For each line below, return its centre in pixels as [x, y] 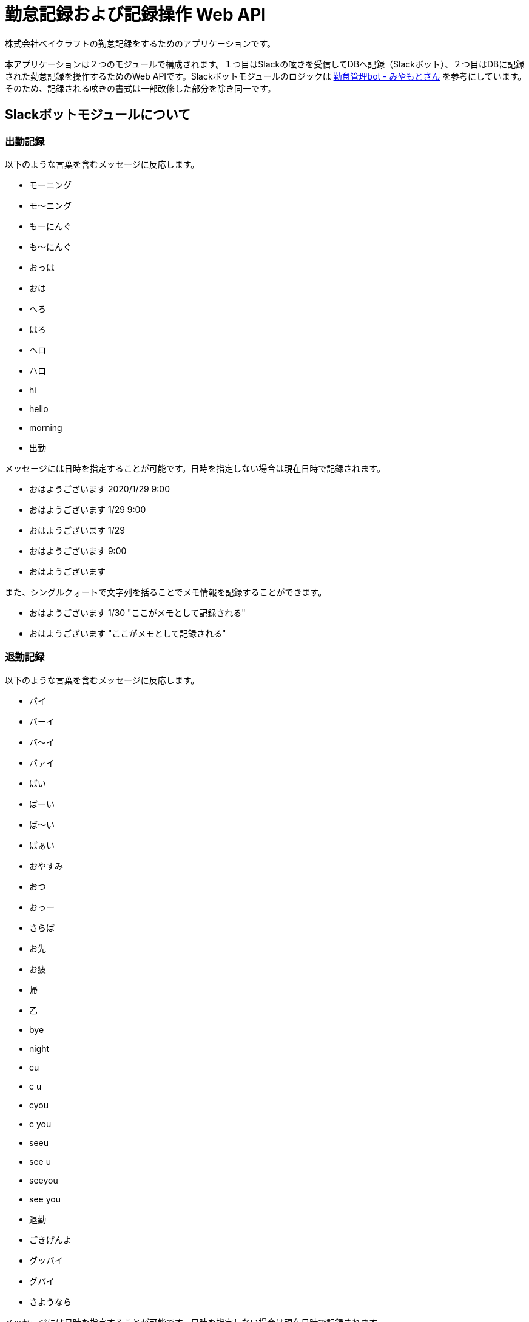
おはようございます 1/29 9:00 [88, 509]
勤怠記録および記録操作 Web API [136, 15]
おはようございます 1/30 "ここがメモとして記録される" [137, 612]
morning [46, 427]
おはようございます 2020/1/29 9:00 [99, 489]
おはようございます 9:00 [78, 551]
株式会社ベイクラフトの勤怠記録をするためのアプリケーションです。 [140, 43]
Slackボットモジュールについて [98, 115]
